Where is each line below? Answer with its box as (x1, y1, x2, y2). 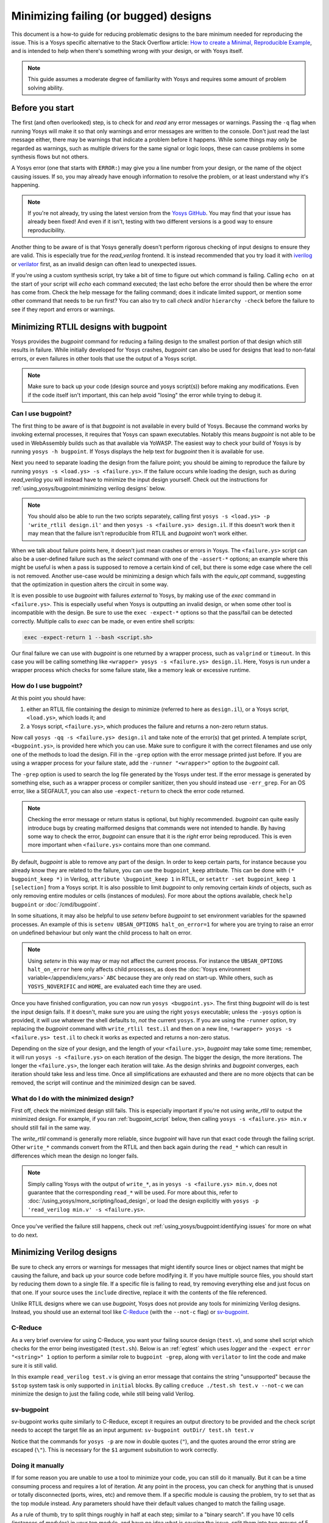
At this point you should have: (11, 694, 86, 702)
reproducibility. (27, 226, 66, 234)
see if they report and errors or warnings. (11, 305, 115, 313)
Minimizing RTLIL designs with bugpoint (11, 322, 168, 332)
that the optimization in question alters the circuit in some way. (11, 581, 169, 588)
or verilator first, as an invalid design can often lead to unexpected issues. (11, 260, 197, 267)
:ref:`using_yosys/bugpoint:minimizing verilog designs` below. (11, 484, 166, 492)
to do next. (11, 1231, 39, 1239)
